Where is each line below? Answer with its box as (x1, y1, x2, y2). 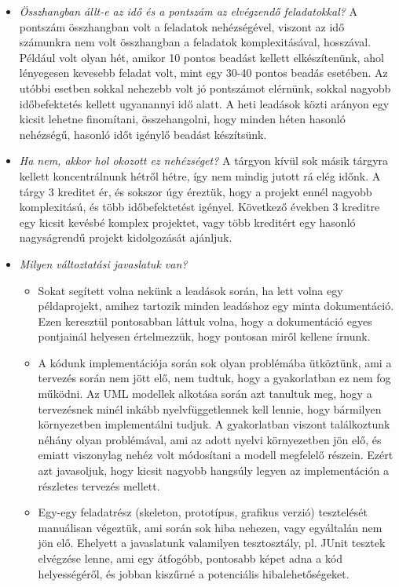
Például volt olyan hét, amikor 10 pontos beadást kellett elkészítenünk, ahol (19, 49, 384, 65)
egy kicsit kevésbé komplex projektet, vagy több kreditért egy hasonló (19, 213, 356, 230)
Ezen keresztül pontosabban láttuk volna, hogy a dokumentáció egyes (38, 312, 372, 329)
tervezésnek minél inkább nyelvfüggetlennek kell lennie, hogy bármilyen (38, 400, 382, 417)
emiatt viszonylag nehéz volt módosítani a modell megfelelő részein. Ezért (38, 447, 394, 463)
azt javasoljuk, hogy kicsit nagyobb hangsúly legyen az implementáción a (38, 462, 389, 479)
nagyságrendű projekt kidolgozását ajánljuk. (19, 229, 232, 246)
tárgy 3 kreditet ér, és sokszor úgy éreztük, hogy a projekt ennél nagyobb (19, 183, 372, 199)
